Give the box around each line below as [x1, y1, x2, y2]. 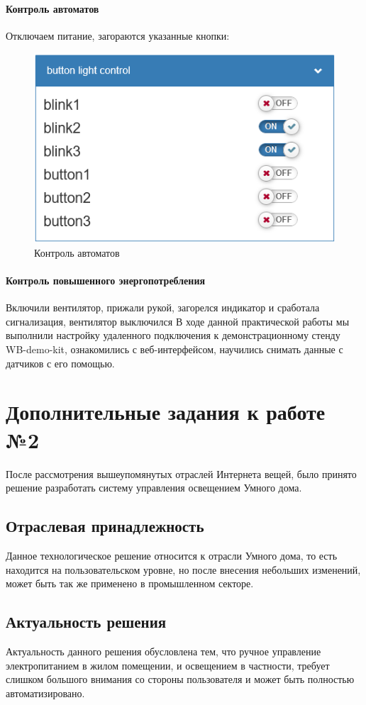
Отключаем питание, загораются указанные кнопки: [6, 28, 230, 43]
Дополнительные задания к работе [6, 397, 326, 426]
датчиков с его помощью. [6, 355, 115, 370]
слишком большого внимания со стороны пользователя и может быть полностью [6, 672, 355, 687]
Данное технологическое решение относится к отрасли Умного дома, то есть [6, 548, 338, 562]
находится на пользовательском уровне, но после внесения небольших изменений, [6, 562, 361, 577]
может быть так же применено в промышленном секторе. [6, 576, 254, 591]
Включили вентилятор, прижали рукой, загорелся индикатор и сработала [6, 300, 320, 315]
